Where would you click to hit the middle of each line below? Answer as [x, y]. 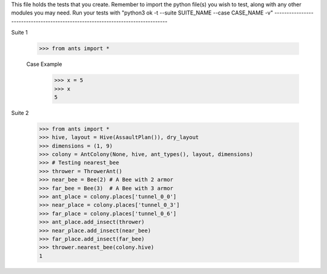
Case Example [44, 64]
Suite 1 [19, 33]
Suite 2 [20, 113]
